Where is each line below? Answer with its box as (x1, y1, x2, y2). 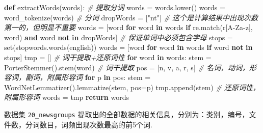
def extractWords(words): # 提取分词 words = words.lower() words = (4, 2, 225, 12)
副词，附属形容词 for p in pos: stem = (25, 72, 151, 83)
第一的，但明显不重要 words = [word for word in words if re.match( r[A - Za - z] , (4, 22, 253, 33)
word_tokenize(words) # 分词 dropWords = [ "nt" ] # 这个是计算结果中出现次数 (4, 12, 258, 22)
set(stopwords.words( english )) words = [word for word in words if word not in (4, 42, 253, 52)
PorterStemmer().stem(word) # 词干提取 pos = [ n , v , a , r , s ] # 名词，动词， (4, 62, 249, 72)
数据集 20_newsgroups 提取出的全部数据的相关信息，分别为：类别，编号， (4, 109, 249, 119)
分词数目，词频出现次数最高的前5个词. (25, 119, 152, 129)
